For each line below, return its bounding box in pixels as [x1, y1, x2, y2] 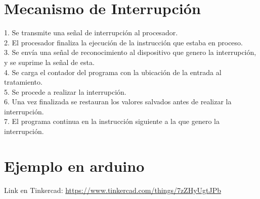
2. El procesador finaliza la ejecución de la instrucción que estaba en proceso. [4, 37, 243, 47]
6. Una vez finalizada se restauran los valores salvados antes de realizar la [4, 96, 232, 107]
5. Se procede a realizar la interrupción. [4, 86, 126, 97]
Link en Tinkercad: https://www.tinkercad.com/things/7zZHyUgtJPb [4, 184, 222, 195]
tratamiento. [4, 77, 42, 87]
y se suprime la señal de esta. [4, 56, 95, 67]
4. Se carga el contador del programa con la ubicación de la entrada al [4, 67, 222, 77]
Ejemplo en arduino [4, 155, 145, 176]
